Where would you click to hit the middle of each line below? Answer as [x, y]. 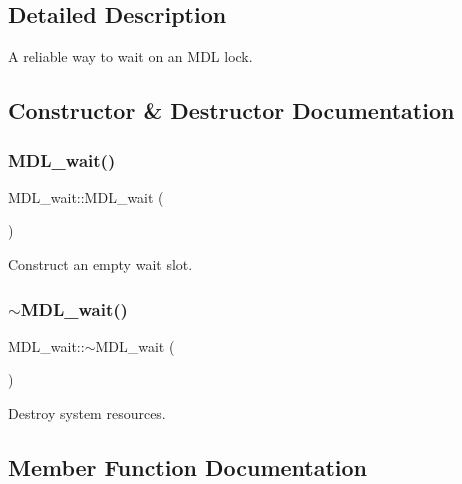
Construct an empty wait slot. [100, 263]
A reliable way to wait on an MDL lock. [130, 56]
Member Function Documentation [188, 466]
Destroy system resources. [87, 412]
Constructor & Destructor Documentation [231, 110]
